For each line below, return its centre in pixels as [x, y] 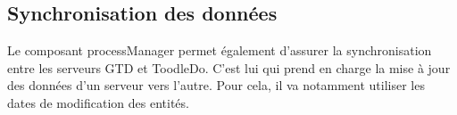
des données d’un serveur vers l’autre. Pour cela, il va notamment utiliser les [216, 85]
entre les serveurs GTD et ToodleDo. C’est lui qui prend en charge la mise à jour [229, 67]
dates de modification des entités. [98, 102]
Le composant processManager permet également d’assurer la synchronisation [220, 50]
